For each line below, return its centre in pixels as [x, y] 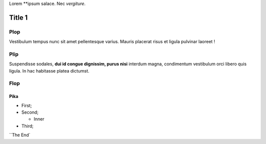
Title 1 [18, 17]
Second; [30, 112]
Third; [28, 126]
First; [27, 105]
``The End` [20, 135]
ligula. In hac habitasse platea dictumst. [49, 71]
